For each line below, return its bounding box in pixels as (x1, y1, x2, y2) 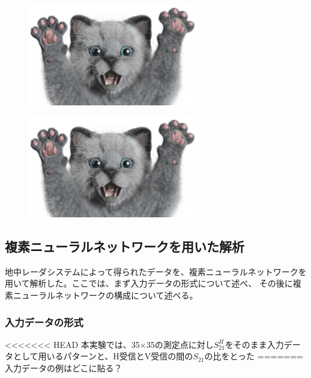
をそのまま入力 (225, 338, 284, 350)
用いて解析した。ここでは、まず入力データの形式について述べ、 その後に (5, 277, 293, 290)
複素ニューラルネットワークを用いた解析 (5, 237, 244, 256)
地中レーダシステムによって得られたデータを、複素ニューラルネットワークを (5, 265, 307, 277)
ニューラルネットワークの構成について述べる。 (13, 289, 198, 302)
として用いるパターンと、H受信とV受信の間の (13, 350, 193, 362)
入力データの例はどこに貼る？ (5, 362, 122, 374)
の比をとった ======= (204, 350, 303, 362)
